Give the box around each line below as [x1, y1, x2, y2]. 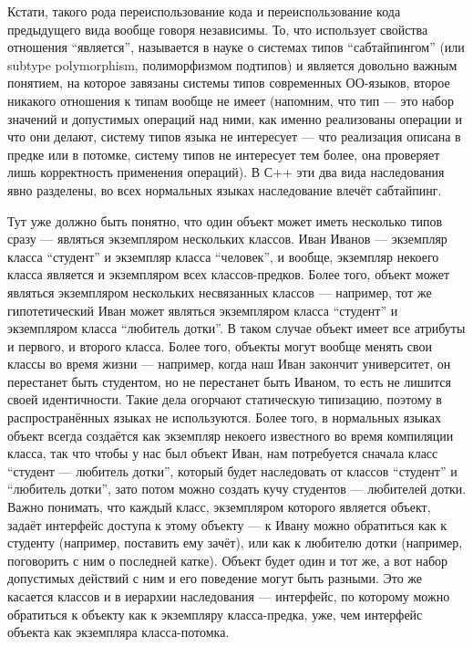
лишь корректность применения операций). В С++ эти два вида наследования [7, 162, 445, 182]
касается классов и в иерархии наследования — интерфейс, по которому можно [7, 587, 450, 605]
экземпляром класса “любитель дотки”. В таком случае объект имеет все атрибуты [7, 318, 466, 338]
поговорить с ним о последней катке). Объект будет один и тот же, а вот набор [7, 550, 448, 569]
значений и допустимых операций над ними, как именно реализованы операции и [7, 109, 462, 128]
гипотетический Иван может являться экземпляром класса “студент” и [7, 300, 398, 319]
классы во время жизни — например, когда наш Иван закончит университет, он [7, 354, 451, 373]
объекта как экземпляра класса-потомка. [7, 622, 230, 642]
